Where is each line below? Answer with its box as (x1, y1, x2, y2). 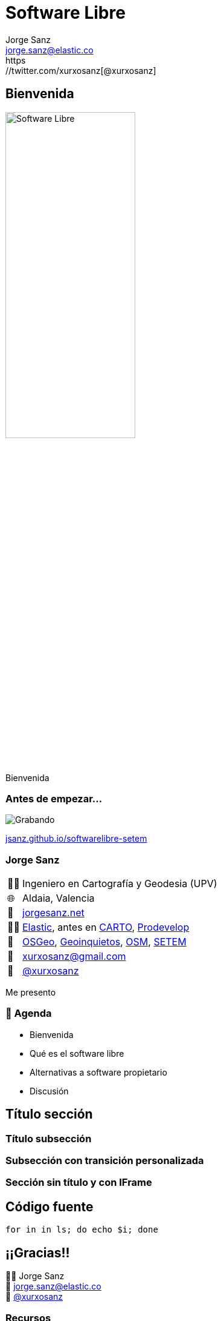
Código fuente (5, 1199, 94, 1214)
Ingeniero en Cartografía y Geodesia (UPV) (22, 877, 217, 890)
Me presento (5, 987, 56, 998)
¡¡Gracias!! (5, 1245, 70, 1260)
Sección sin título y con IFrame (5, 1176, 152, 1189)
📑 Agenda (5, 1007, 52, 1020)
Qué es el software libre (30, 1048, 124, 1059)
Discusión (30, 1085, 69, 1096)
